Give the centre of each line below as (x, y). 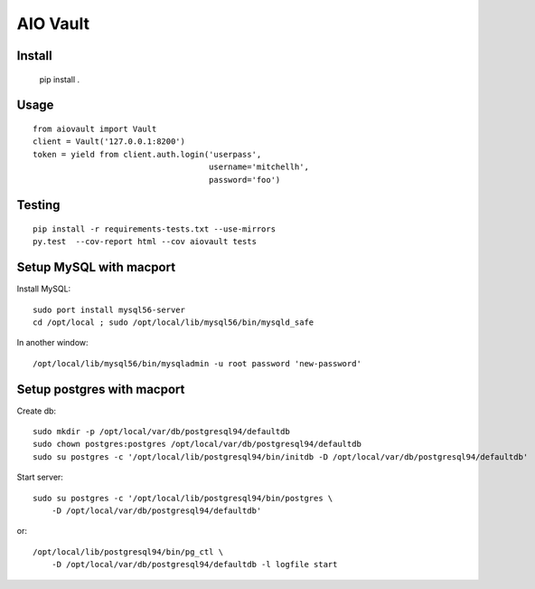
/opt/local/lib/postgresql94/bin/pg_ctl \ (128, 551)
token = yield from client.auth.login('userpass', (147, 154)
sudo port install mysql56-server (109, 309)
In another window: (53, 343)
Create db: (37, 411)
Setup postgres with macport (101, 389)
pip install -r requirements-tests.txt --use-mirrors (154, 229)
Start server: (40, 477)
